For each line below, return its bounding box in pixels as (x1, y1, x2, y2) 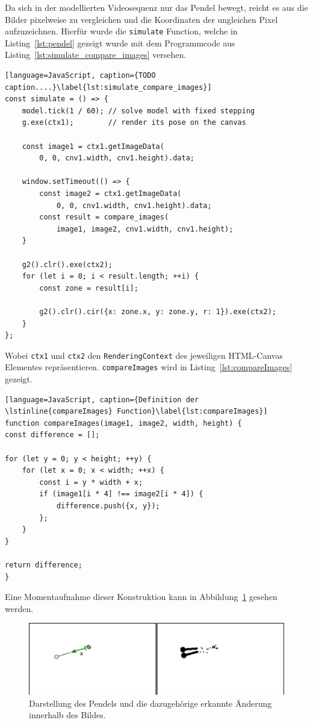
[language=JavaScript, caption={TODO (5, 71, 156, 80)
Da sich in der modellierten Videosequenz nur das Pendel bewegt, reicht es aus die (5, 1, 308, 13)
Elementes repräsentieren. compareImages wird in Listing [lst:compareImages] (5, 361, 293, 373)
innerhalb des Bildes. (29, 709, 106, 721)
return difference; (5, 560, 82, 569)
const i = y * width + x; (39, 478, 143, 487)
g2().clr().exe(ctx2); (22, 260, 113, 269)
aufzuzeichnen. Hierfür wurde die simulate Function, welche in (5, 25, 238, 37)
